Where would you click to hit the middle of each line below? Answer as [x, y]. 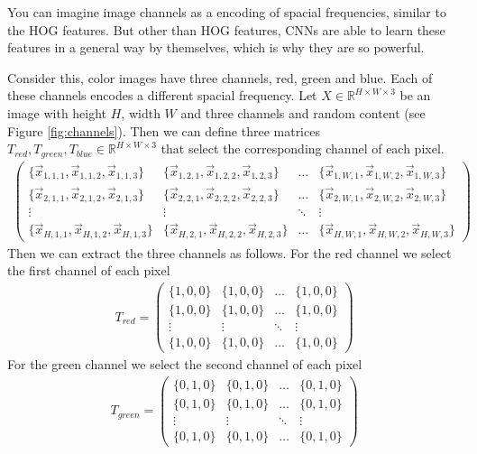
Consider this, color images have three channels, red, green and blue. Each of [220, 77]
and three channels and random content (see [303, 112]
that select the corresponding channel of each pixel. [303, 148]
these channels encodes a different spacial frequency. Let [162, 95]
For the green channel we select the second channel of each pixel [185, 364]
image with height [57, 112]
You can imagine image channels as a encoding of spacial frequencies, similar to [227, 12]
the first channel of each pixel [89, 270]
